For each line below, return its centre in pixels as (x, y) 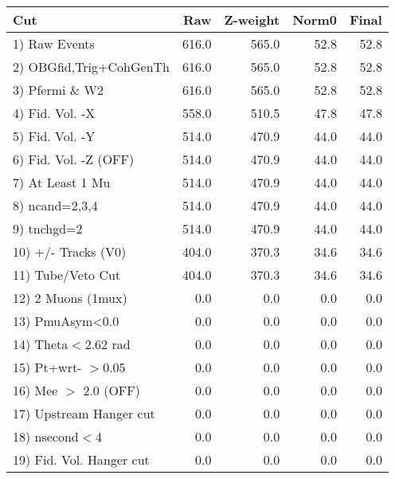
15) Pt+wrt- (47, 367)
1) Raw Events (54, 43)
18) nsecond (46, 436)
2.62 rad (108, 344)
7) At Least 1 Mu (62, 182)
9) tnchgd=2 (48, 228)
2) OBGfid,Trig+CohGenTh (91, 67)
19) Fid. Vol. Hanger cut (81, 459)
